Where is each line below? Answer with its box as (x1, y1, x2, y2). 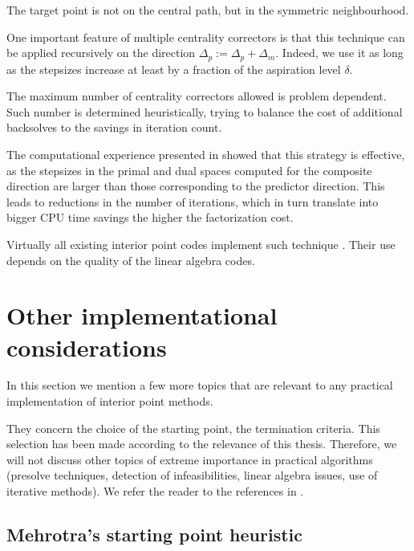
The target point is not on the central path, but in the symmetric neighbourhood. (6, 2, 409, 18)
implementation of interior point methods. (6, 393, 213, 410)
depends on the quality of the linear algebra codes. (6, 251, 255, 268)
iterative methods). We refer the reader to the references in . (6, 483, 304, 500)
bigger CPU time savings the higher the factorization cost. (6, 209, 294, 226)
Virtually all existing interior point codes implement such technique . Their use (6, 235, 396, 252)
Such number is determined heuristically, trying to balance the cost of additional (6, 103, 403, 120)
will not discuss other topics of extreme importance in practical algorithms (6, 451, 373, 467)
